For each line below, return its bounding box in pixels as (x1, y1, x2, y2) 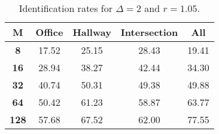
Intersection (120, 25, 178, 39)
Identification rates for (19, 1, 113, 15)
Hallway (72, 25, 111, 39)
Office (35, 25, 63, 39)
